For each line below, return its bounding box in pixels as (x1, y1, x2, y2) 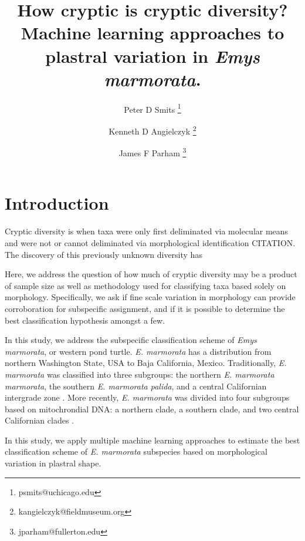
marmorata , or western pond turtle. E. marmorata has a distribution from (5, 345, 272, 357)
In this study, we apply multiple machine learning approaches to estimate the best (5, 434, 300, 446)
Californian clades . (5, 414, 74, 426)
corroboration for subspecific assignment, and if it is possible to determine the (5, 302, 285, 314)
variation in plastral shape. (5, 457, 101, 469)
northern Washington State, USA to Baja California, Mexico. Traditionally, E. (5, 357, 287, 369)
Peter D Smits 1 (124, 101, 181, 115)
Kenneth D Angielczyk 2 (109, 123, 196, 137)
